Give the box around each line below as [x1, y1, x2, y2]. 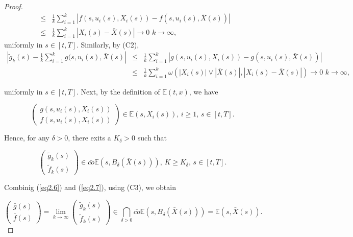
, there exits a [68, 132, 111, 143]
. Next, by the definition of [77, 86, 160, 97]
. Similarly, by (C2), [77, 39, 139, 50]
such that [137, 132, 167, 143]
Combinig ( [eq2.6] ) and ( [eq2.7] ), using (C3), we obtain [4, 182, 176, 193]
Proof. [4, 1, 23, 11]
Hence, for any [4, 132, 49, 143]
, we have [189, 86, 218, 97]
